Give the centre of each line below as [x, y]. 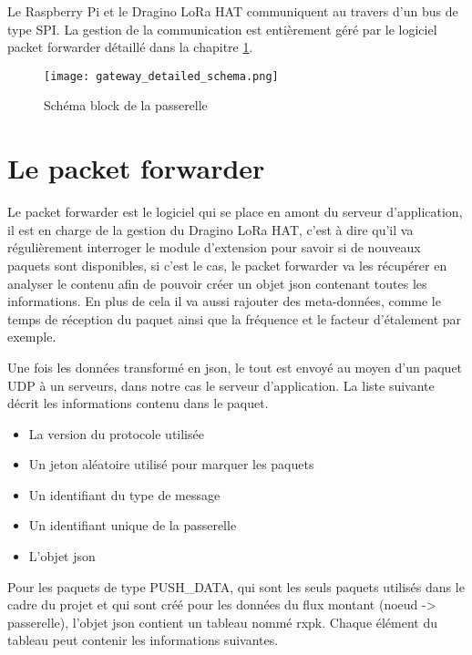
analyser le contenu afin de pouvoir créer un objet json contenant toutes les [217, 283]
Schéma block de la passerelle [126, 105]
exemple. [32, 337]
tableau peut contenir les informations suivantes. [143, 640]
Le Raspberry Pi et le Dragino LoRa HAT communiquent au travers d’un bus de [233, 11]
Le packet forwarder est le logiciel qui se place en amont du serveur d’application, [235, 212]
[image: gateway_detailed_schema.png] [161, 76]
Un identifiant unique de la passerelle [133, 525]
